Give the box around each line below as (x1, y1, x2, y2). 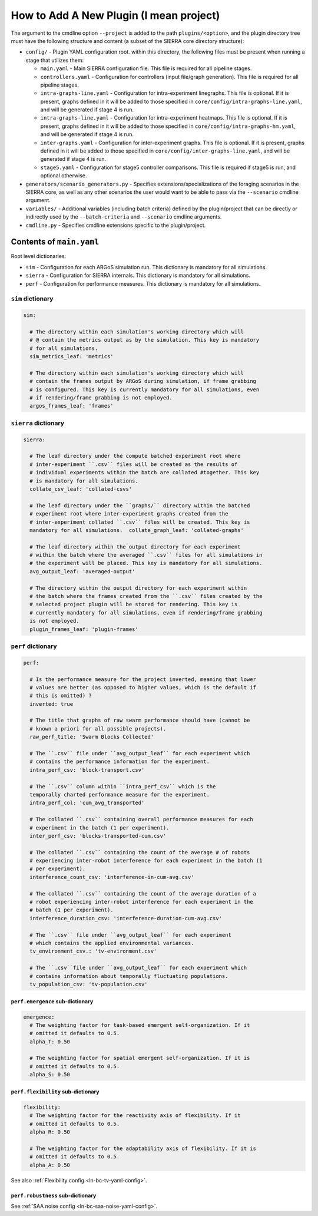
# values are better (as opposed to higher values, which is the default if (29, 684, 256, 690)
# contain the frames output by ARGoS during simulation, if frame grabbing (29, 378, 256, 385)
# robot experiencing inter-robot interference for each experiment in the (29, 898, 253, 906)
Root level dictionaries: (11, 253, 67, 260)
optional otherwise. (40, 172, 88, 179)
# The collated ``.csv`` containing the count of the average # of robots (29, 849, 250, 855)
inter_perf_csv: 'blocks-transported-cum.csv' (29, 832, 167, 839)
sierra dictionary (11, 419, 65, 427)
